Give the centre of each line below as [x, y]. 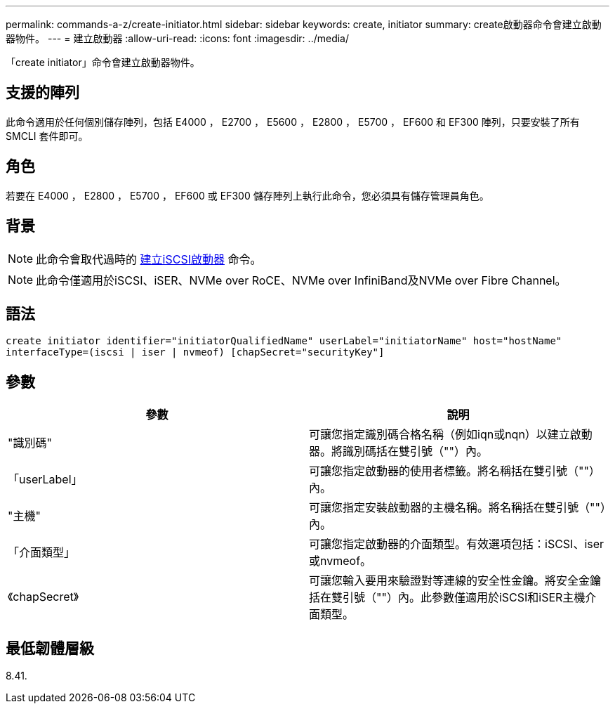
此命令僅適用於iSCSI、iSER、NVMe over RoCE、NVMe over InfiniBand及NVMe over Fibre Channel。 [301, 280]
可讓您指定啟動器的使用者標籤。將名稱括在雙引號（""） [455, 471]
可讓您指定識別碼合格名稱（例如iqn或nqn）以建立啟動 [451, 435]
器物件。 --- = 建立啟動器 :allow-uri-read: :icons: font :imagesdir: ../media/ [178, 38]
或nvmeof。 [340, 561]
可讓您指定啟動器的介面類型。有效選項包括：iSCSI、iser [457, 544]
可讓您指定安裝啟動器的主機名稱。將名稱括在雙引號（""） [457, 508]
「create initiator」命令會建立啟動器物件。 [103, 62]
